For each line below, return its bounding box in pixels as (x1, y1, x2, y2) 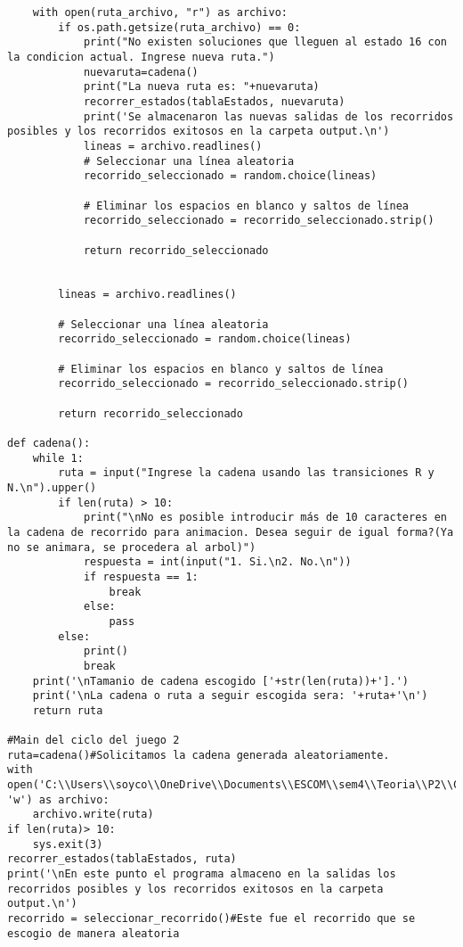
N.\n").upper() (7, 482, 97, 494)
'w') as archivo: (7, 793, 110, 806)
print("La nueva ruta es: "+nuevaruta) (83, 80, 320, 94)
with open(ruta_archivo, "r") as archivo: (32, 6, 288, 19)
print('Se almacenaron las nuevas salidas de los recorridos (83, 110, 454, 123)
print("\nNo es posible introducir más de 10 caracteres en (83, 511, 447, 524)
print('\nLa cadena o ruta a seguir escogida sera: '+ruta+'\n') (32, 689, 428, 703)
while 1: (32, 451, 84, 465)
